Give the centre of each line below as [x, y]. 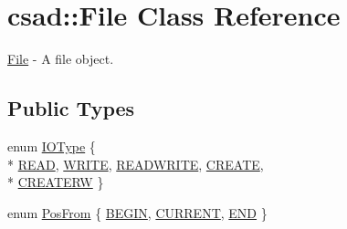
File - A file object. [61, 59]
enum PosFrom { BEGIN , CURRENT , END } [137, 212]
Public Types [71, 108]
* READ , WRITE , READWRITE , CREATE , [136, 164]
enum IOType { [52, 146]
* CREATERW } [56, 182]
